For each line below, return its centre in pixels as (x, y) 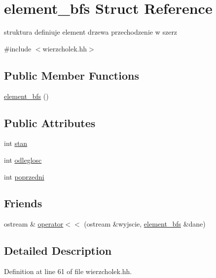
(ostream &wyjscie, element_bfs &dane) (145, 224)
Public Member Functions (72, 75)
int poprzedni (24, 176)
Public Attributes (50, 122)
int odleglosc (23, 160)
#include (18, 48)
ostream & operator (34, 224)
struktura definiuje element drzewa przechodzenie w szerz (91, 32)
